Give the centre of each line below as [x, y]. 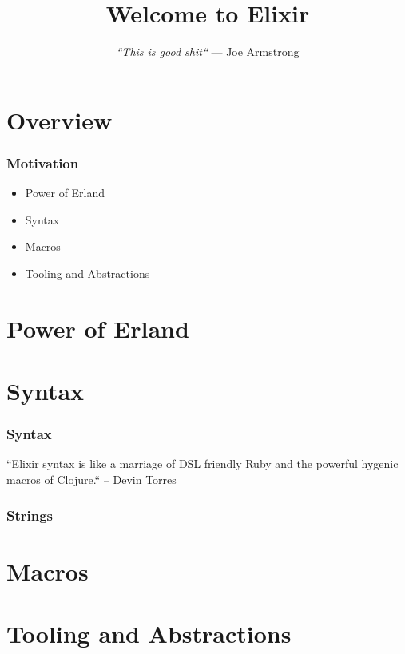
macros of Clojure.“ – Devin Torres [91, 480]
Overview [60, 119]
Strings [30, 515]
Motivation [43, 163]
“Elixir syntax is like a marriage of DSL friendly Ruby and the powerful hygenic [202, 464]
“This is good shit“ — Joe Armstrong [208, 52]
